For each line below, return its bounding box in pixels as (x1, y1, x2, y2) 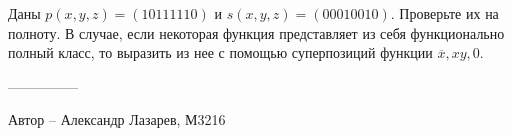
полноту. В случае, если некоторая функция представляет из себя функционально (8, 22, 505, 43)
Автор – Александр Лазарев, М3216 (8, 109, 226, 130)
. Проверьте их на (390, 3, 499, 23)
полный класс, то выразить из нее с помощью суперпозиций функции (8, 42, 433, 63)
